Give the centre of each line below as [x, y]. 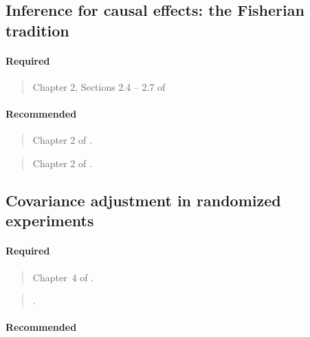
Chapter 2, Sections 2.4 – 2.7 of [99, 86]
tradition [37, 30]
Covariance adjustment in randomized [143, 200]
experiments [50, 220]
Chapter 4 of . [63, 277]
